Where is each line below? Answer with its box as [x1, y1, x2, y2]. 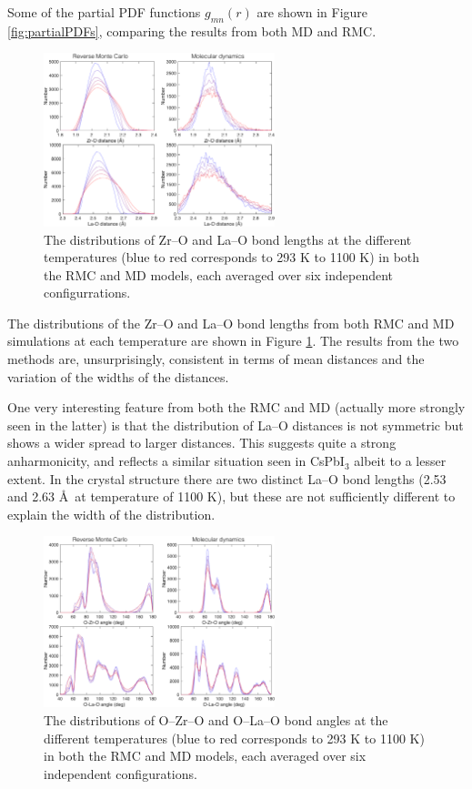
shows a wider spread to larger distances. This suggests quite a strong [7, 433, 397, 452]
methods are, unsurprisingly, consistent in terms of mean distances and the [7, 349, 425, 369]
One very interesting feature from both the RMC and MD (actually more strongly [7, 398, 466, 417]
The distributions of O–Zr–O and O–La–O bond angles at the [44, 711, 388, 730]
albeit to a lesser [354, 451, 447, 470]
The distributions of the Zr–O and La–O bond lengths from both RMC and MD [7, 313, 455, 332]
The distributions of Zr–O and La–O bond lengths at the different [44, 229, 412, 248]
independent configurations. [44, 764, 197, 783]
